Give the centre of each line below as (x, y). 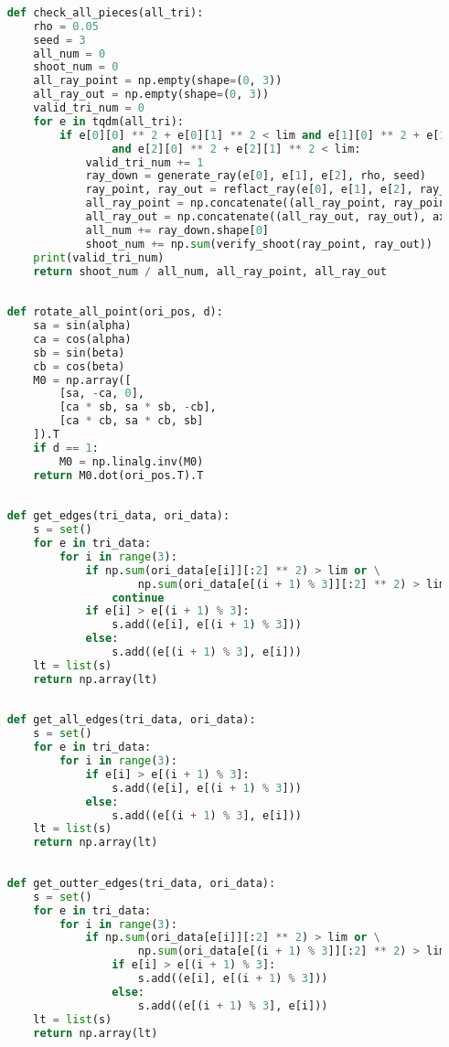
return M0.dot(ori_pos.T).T (118, 475)
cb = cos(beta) (79, 366)
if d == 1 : (66, 448)
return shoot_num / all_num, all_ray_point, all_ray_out (210, 271)
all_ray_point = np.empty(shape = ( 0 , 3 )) (158, 81)
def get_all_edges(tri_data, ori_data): (131, 720)
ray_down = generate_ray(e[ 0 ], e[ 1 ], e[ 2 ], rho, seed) (256, 176)
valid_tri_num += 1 (144, 162)
